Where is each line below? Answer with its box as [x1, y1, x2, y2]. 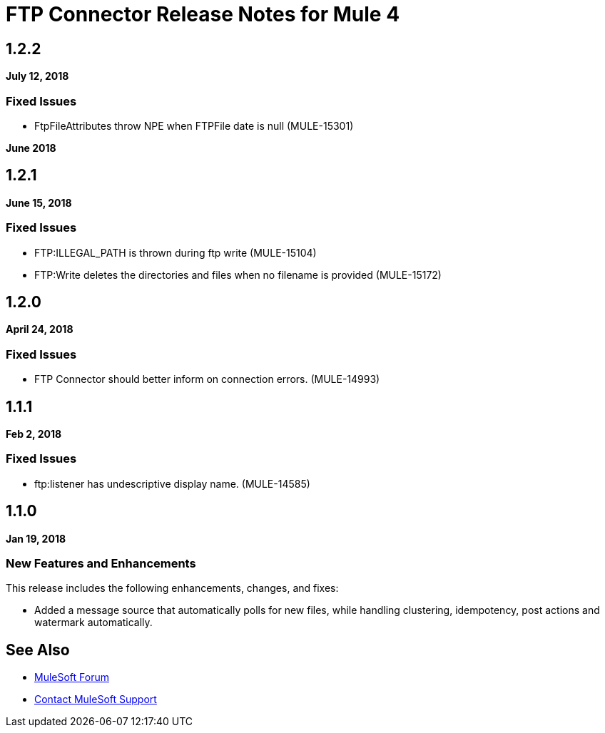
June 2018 [6, 141, 56, 154]
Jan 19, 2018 [6, 532, 66, 545]
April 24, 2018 [6, 323, 73, 336]
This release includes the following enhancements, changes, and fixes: [6, 582, 339, 595]
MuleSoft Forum [34, 671, 109, 684]
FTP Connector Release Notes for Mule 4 [6, 2, 400, 26]
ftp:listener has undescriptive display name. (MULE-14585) [34, 477, 310, 490]
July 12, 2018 [6, 70, 69, 83]
